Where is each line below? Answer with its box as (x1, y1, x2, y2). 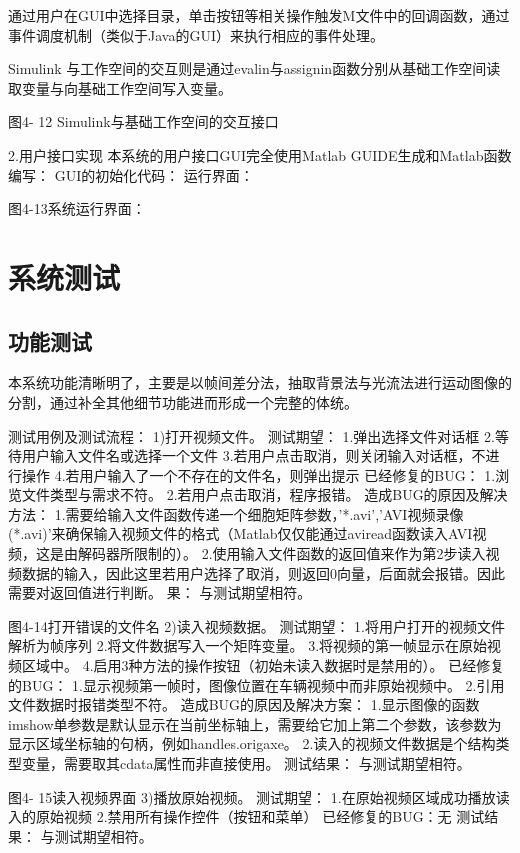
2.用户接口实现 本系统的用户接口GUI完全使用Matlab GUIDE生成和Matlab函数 (8, 144, 512, 165)
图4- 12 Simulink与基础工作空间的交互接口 (8, 111, 279, 132)
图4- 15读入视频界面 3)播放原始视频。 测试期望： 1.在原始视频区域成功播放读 (8, 786, 510, 807)
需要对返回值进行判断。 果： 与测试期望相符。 (8, 582, 312, 603)
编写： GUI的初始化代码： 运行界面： (8, 164, 254, 185)
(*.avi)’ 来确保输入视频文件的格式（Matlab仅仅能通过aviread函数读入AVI (8, 523, 473, 544)
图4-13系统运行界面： (8, 198, 146, 219)
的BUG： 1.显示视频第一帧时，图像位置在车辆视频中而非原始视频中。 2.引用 (8, 674, 505, 695)
